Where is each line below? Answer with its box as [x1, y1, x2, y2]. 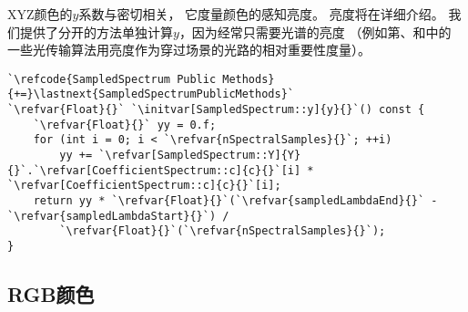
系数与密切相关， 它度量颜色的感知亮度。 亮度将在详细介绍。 [78, 5, 444, 23]
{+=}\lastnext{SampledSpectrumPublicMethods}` [7, 88, 294, 101]
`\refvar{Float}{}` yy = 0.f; [33, 118, 217, 131]
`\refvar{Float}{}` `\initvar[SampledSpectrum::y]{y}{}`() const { [7, 103, 425, 117]
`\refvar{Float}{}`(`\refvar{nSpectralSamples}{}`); [59, 224, 386, 238]
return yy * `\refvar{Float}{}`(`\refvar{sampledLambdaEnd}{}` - [33, 194, 438, 208]
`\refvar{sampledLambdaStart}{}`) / [7, 209, 229, 223]
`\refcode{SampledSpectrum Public [7, 72, 217, 86]
